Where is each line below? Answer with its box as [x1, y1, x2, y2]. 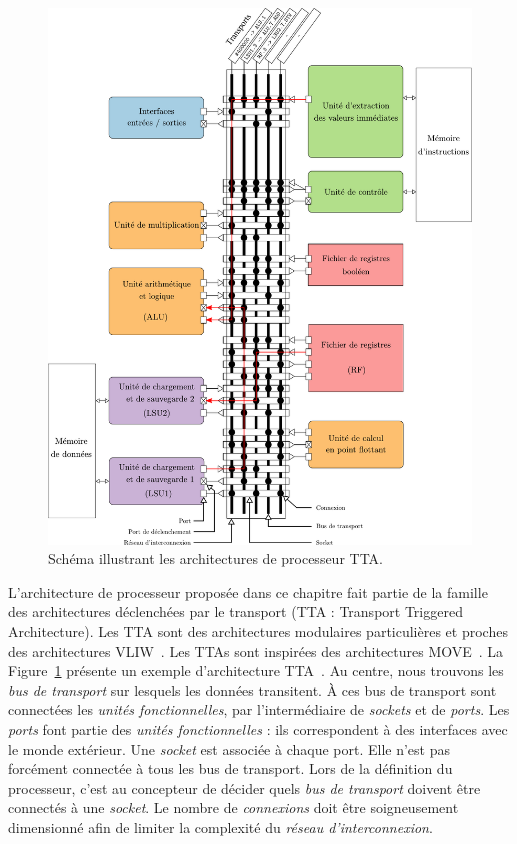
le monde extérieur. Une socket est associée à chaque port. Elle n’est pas [8, 738, 451, 759]
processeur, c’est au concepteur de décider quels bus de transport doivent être [8, 777, 481, 798]
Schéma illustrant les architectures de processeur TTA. [48, 548, 383, 569]
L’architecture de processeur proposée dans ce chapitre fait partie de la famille [8, 581, 488, 602]
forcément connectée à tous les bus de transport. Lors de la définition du [8, 758, 453, 779]
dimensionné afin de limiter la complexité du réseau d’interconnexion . [8, 816, 433, 837]
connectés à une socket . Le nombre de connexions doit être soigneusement [8, 797, 459, 818]
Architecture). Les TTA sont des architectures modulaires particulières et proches [8, 621, 508, 642]
